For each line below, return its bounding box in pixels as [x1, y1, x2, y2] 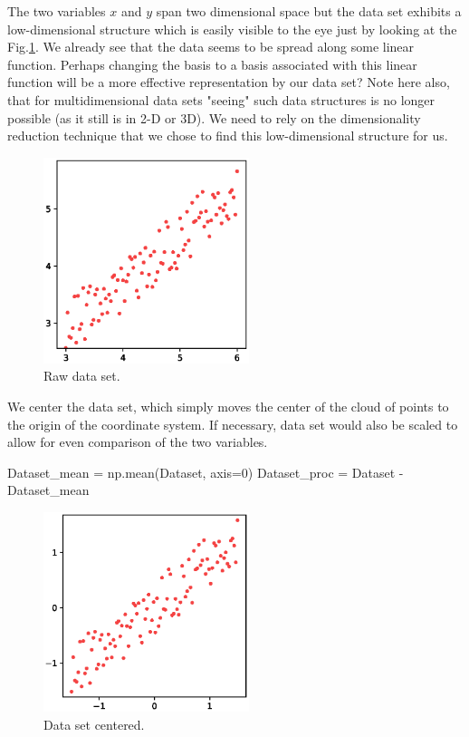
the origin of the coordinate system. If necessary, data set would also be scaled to [7, 414, 458, 433]
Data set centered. [43, 714, 145, 733]
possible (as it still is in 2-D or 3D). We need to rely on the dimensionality [7, 108, 421, 127]
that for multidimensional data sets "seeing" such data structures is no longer [7, 90, 435, 109]
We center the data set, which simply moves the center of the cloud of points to [7, 397, 449, 416]
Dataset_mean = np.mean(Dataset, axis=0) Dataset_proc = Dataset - [7, 462, 404, 481]
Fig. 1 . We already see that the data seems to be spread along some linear [7, 37, 415, 56]
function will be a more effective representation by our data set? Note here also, [7, 73, 450, 92]
